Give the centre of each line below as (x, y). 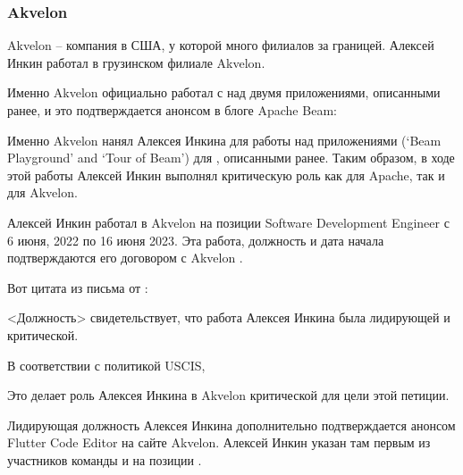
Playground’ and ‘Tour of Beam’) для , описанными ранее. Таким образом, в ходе (231, 158)
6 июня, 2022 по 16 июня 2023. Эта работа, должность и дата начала (196, 240)
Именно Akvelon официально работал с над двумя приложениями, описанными (224, 92)
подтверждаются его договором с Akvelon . (125, 258)
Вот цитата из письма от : (78, 287)
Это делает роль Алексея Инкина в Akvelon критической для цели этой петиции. (228, 395)
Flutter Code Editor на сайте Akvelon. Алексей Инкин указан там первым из (219, 442)
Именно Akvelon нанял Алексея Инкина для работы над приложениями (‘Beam (224, 140)
